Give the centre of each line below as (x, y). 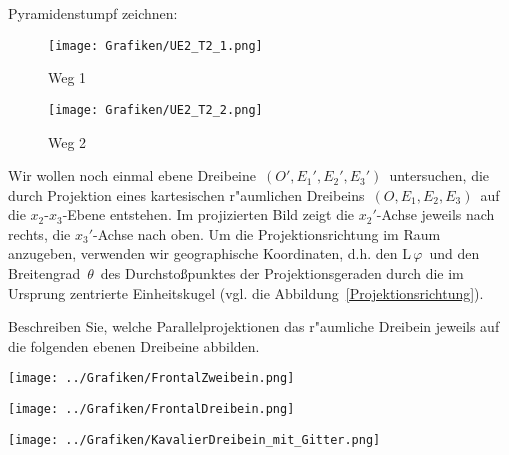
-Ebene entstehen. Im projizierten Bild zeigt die (208, 214)
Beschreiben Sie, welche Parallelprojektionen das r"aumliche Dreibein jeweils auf (254, 326)
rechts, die (39, 233)
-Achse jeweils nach (435, 214)
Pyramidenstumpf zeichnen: (93, 13)
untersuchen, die (439, 175)
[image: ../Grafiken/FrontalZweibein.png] (151, 378)
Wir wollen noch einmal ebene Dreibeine (132, 175)
